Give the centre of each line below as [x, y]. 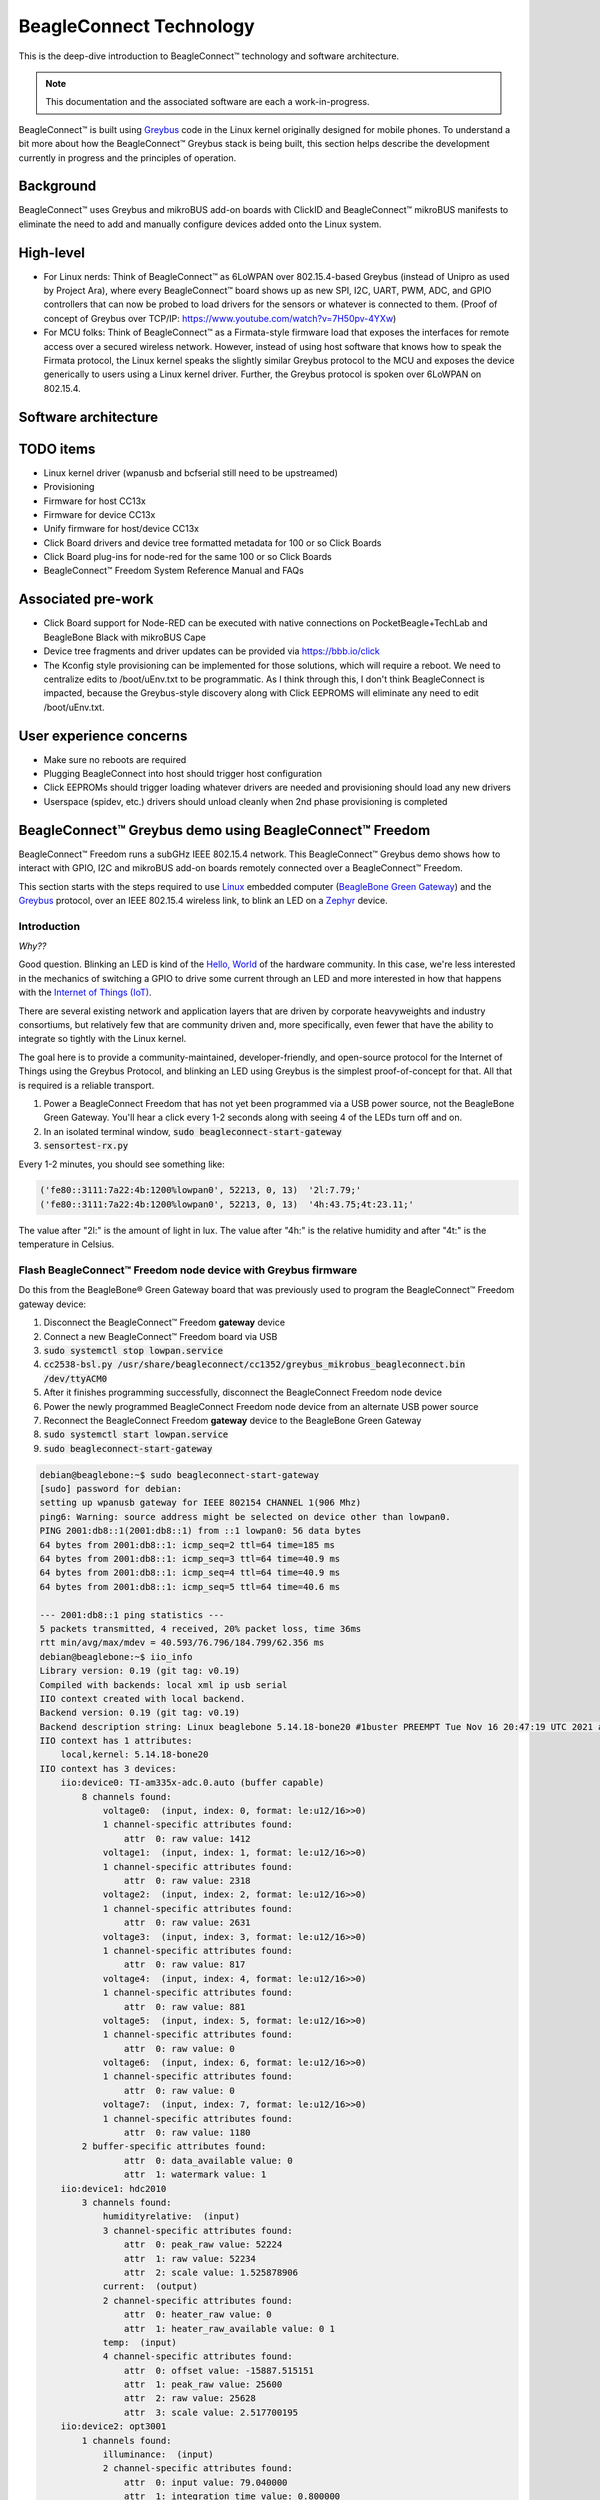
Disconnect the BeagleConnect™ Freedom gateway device [164, 1322]
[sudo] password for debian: [111, 1489]
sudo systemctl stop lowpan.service [133, 1350]
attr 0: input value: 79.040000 [205, 2482]
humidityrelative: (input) [171, 2216]
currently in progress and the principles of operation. [127, 157]
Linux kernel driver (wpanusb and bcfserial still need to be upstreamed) [191, 472]
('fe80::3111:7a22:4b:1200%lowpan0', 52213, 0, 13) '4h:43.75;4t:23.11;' [227, 1204]
